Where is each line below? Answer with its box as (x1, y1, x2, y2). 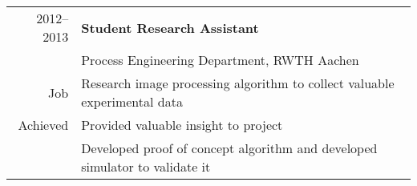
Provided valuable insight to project (81, 115, 283, 134)
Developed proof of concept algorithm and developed (81, 139, 378, 157)
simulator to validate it (81, 157, 211, 176)
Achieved (18, 115, 69, 134)
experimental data (81, 92, 183, 111)
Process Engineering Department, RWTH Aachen (81, 51, 359, 69)
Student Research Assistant (81, 18, 259, 37)
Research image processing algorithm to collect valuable (81, 74, 395, 92)
